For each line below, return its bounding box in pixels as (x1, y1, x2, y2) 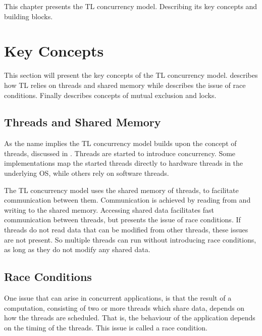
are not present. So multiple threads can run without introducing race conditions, (4, 234, 256, 245)
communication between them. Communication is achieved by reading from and (4, 195, 251, 205)
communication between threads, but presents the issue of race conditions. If (4, 214, 241, 225)
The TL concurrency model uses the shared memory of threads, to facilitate (4, 184, 239, 195)
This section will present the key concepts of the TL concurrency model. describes (4, 70, 258, 80)
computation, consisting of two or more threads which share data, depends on (4, 302, 245, 313)
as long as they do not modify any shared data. (4, 244, 150, 255)
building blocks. (4, 11, 53, 21)
